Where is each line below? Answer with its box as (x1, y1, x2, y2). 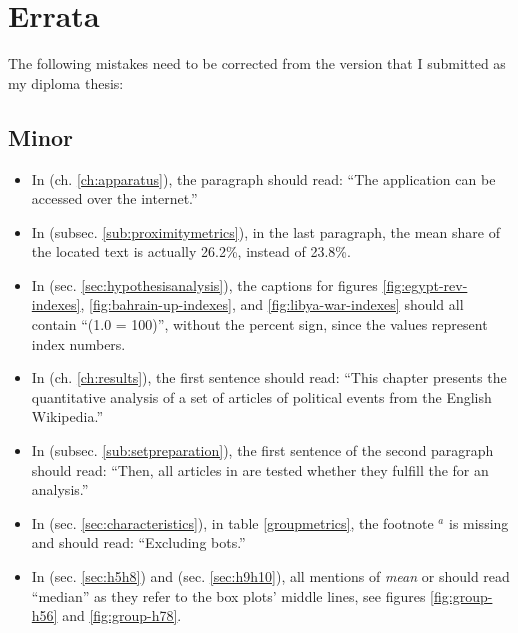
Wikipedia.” (31, 406, 103, 427)
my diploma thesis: (8, 72, 124, 93)
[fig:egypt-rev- (382, 274, 468, 295)
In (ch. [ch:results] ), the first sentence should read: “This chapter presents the (31, 367, 507, 388)
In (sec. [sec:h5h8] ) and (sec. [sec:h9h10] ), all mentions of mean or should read (31, 566, 510, 587)
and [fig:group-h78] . (62, 605, 182, 626)
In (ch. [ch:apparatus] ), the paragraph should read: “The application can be (31, 168, 496, 189)
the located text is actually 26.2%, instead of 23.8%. (31, 241, 351, 262)
